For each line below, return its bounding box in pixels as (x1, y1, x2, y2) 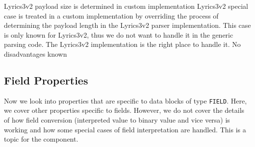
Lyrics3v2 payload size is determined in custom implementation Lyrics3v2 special (4, 1, 248, 11)
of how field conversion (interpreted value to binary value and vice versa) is (4, 115, 230, 125)
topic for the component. (4, 134, 78, 144)
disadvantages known (4, 48, 67, 59)
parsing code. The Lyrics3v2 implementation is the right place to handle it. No (4, 39, 241, 49)
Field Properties (4, 72, 88, 87)
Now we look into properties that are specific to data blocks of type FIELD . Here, (4, 95, 247, 105)
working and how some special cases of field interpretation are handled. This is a (4, 124, 246, 134)
